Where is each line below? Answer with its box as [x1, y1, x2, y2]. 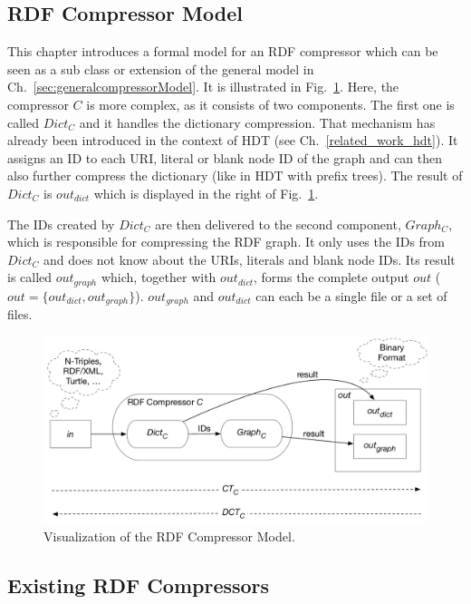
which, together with [101, 268, 216, 287]
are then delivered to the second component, [155, 214, 401, 233]
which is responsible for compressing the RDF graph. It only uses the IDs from [7, 232, 446, 251]
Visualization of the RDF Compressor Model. [43, 526, 295, 545]
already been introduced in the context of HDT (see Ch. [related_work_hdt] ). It [7, 131, 458, 150]
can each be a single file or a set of [255, 286, 447, 305]
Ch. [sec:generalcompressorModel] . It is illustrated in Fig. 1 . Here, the [7, 77, 399, 96]
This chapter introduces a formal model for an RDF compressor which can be [7, 42, 438, 61]
